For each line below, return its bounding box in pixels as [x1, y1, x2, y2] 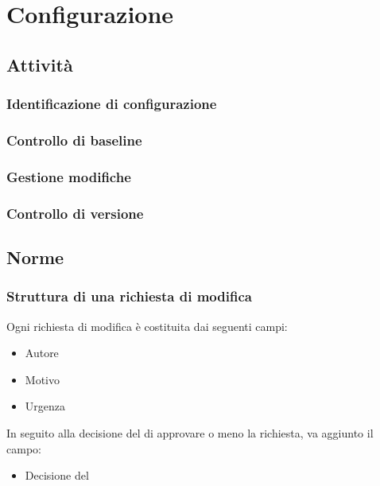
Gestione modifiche [6, 166, 131, 186]
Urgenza [25, 398, 66, 414]
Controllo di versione [6, 203, 144, 223]
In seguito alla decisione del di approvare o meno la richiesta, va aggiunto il [6, 424, 374, 441]
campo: [6, 440, 41, 457]
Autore [25, 344, 59, 361]
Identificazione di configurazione [6, 94, 217, 114]
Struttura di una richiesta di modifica [6, 286, 252, 306]
